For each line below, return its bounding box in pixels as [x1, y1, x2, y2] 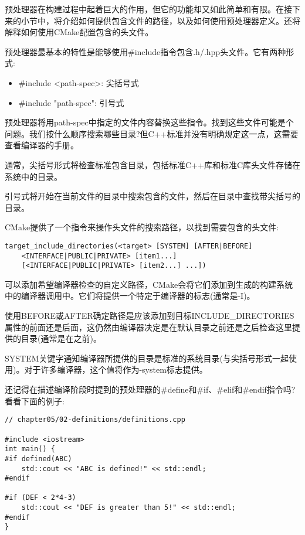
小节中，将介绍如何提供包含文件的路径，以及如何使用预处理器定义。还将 [21, 14, 300, 26]
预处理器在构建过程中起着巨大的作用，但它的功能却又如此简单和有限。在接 [5, 3, 292, 15]
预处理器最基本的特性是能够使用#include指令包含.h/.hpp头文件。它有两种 [5, 45, 286, 57]
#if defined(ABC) [5, 454, 72, 463]
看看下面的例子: [5, 394, 65, 407]
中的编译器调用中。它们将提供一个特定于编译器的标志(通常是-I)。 [5, 289, 255, 302]
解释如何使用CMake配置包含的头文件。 [5, 26, 154, 38]
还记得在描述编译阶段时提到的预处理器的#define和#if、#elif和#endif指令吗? [5, 383, 296, 396]
